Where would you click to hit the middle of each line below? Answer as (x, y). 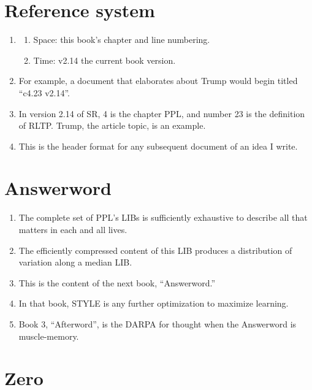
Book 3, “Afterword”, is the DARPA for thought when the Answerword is (158, 323)
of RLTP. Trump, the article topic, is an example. (112, 125)
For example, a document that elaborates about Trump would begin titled (158, 81)
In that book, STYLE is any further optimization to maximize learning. (154, 303)
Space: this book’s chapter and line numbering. (122, 40)
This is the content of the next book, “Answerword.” (117, 282)
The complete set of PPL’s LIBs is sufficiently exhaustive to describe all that (163, 217)
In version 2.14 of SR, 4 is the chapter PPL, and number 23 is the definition (162, 113)
